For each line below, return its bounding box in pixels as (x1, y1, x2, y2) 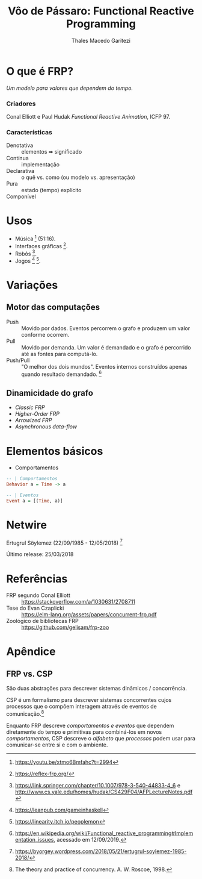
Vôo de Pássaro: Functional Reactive (8, 4, 194, 18)
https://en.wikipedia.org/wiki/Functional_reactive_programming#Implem (14, 830, 194, 837)
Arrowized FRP (14, 417, 52, 424)
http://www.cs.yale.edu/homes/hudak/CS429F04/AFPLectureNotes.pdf (14, 788, 193, 795)
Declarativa (6, 167, 35, 175)
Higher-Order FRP (14, 410, 60, 418)
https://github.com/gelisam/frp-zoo (21, 624, 109, 631)
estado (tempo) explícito (21, 187, 82, 194)
